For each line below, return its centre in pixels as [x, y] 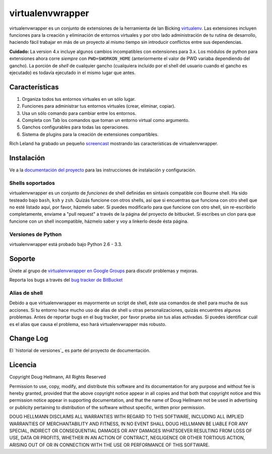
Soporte [22, 259]
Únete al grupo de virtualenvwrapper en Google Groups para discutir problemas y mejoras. [104, 271]
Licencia [23, 365]
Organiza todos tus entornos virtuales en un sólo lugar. [79, 99]
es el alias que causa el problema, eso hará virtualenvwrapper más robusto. [88, 324]
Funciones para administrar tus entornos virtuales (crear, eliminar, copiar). [99, 106]
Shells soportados [32, 183]
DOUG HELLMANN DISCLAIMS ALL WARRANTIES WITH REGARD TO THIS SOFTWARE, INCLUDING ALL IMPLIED [127, 417]
